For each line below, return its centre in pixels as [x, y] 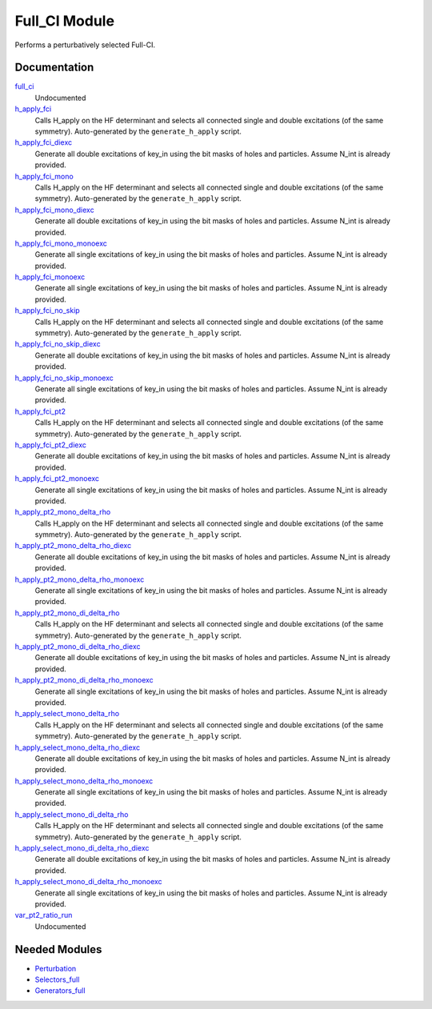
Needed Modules [58, 949]
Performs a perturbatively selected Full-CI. [85, 45]
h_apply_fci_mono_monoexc [61, 243]
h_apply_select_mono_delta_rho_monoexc [84, 781]
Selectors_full [57, 979]
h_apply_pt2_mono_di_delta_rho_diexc [78, 646]
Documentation [54, 68]
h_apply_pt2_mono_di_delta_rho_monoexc [84, 680]
